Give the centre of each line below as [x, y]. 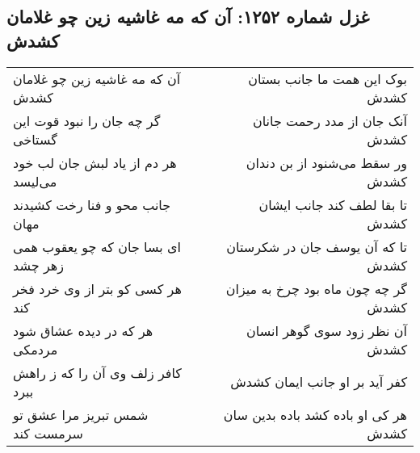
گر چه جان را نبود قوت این [87, 120]
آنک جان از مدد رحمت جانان [330, 120]
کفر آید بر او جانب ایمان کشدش [319, 382]
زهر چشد [38, 265]
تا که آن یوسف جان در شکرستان [317, 246]
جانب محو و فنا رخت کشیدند [92, 204]
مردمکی [36, 349]
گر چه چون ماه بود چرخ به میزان [316, 288]
